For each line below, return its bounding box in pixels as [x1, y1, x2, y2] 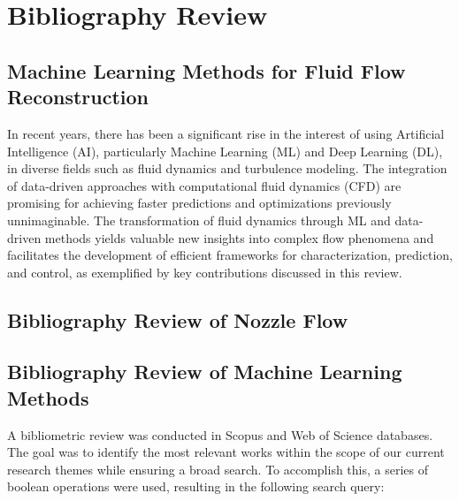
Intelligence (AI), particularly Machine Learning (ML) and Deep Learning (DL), [7, 141, 443, 160]
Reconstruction [7, 83, 149, 110]
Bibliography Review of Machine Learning [7, 358, 402, 385]
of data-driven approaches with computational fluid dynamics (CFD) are [7, 176, 402, 194]
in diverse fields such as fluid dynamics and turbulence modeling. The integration [7, 159, 448, 178]
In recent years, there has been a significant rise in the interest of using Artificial [7, 124, 445, 142]
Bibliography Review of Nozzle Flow [7, 306, 348, 333]
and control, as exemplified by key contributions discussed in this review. [7, 262, 402, 281]
